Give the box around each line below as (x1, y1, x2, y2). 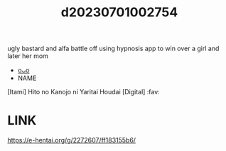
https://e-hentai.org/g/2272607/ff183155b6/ (7, 136, 136, 145)
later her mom (7, 52, 48, 60)
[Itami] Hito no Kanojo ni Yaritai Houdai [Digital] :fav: (7, 88, 160, 96)
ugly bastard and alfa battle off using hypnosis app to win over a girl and (7, 44, 220, 53)
